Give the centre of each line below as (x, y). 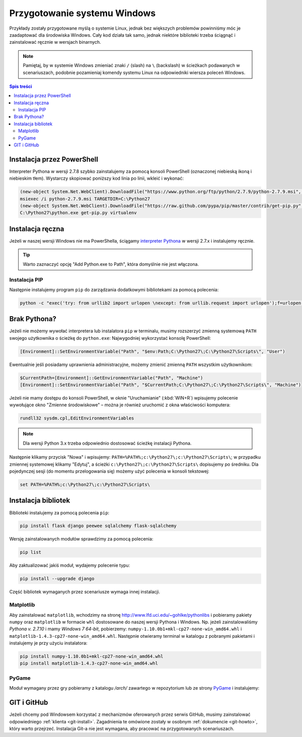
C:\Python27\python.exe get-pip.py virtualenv (78, 213)
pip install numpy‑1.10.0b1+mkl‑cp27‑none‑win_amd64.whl (92, 656)
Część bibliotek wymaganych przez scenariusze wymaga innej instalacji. (85, 592)
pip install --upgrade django (57, 579)
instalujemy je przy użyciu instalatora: (48, 643)
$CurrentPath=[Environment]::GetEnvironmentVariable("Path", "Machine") (111, 378)
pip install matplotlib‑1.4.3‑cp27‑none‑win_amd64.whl (89, 664)
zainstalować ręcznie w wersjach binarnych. (55, 42)
